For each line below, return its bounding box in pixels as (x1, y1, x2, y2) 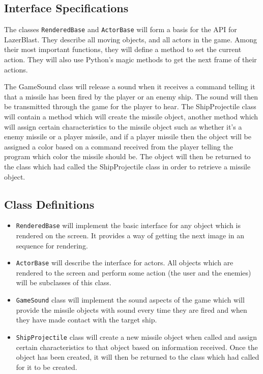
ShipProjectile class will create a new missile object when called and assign (16, 331, 257, 342)
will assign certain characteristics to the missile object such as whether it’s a (4, 121, 242, 132)
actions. (4, 64, 28, 74)
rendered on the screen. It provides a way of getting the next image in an (16, 230, 245, 241)
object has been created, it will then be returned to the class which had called (16, 352, 259, 362)
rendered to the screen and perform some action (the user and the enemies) (16, 267, 251, 278)
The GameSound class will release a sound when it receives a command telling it (4, 81, 255, 92)
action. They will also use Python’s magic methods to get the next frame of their (4, 54, 257, 65)
